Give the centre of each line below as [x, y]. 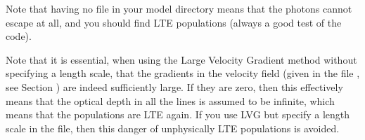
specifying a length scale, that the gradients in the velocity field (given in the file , [183, 73]
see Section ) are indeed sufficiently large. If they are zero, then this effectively [174, 86]
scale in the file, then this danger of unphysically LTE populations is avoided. [173, 128]
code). [19, 36]
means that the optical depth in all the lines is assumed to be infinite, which [170, 100]
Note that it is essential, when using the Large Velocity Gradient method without [181, 59]
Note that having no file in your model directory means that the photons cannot [179, 8]
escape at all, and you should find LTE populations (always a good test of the [174, 22]
